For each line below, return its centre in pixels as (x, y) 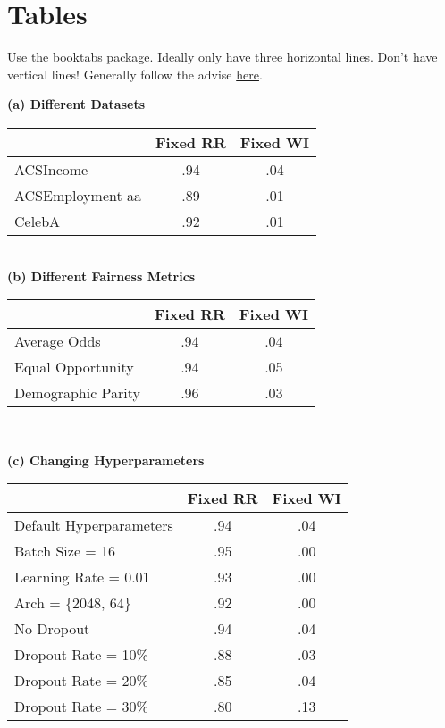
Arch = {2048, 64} (73, 603)
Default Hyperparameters (94, 525)
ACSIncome (51, 169)
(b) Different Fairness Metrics (101, 276)
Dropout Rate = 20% (81, 681)
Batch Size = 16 (65, 551)
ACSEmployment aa (78, 195)
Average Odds (58, 341)
